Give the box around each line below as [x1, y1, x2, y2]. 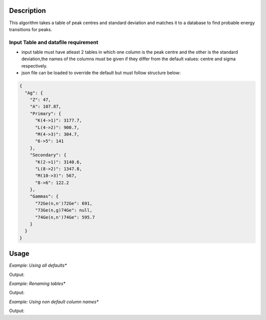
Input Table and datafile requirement [9, 39, 99, 45]
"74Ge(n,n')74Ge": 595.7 [35, 214, 96, 220]
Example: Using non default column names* [9, 299, 99, 305]
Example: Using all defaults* [9, 262, 67, 269]
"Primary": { [30, 111, 62, 116]
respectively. [21, 63, 48, 69]
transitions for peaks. [9, 26, 52, 32]
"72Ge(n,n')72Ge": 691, [35, 200, 93, 206]
